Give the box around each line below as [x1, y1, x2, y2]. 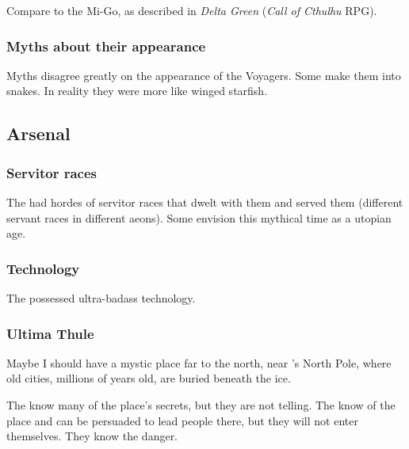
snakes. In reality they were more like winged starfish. [6, 82, 268, 99]
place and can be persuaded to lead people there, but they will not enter [6, 412, 358, 428]
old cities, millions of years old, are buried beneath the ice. [6, 370, 291, 386]
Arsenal [6, 121, 71, 146]
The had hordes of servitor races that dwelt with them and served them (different [6, 194, 403, 210]
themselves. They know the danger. [6, 428, 178, 444]
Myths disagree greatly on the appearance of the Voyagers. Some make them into [6, 67, 401, 83]
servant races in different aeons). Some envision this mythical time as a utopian [6, 209, 392, 226]
